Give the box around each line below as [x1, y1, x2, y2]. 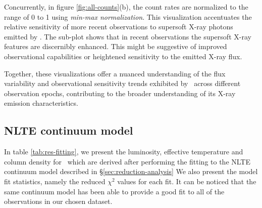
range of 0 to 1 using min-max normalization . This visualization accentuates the [4, 11, 252, 22]
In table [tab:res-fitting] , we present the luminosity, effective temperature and [4, 146, 243, 157]
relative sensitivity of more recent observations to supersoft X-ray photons [4, 21, 233, 32]
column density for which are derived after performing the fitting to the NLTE [4, 156, 251, 167]
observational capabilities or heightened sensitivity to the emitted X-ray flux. [4, 51, 242, 61]
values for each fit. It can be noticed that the [117, 176, 256, 186]
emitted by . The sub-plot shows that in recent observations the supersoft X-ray [4, 31, 251, 41]
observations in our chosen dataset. [4, 196, 113, 206]
